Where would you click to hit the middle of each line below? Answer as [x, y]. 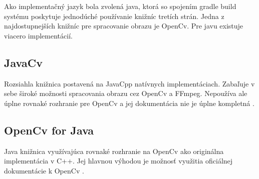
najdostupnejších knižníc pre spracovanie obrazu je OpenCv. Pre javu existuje [124, 26]
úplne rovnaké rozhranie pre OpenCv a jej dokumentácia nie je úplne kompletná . [129, 103]
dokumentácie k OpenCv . [44, 170]
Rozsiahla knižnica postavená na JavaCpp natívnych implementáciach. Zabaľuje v [129, 83]
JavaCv [23, 62]
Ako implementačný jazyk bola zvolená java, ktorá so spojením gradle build [120, 6]
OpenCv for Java [49, 130]
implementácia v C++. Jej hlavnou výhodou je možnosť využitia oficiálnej [118, 161]
